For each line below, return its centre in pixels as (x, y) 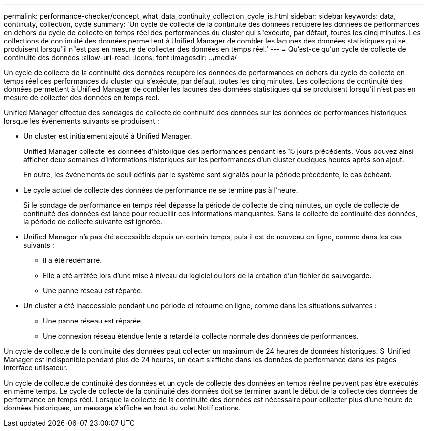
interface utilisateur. (36, 368)
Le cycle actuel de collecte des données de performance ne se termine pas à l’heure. (161, 190)
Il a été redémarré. (73, 260)
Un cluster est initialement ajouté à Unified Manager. (108, 136)
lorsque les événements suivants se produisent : (82, 121)
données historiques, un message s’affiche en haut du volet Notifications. (122, 408)
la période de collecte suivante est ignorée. (93, 222)
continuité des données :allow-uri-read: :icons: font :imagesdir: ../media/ (121, 57)
